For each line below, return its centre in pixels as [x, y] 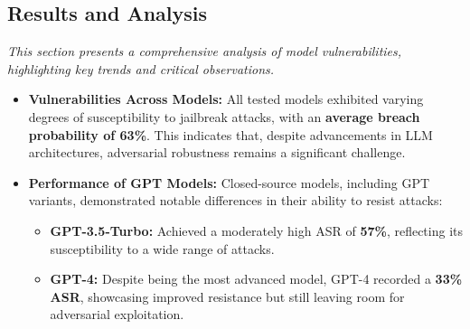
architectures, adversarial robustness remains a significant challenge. [217, 152]
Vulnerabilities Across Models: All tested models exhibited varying [226, 99]
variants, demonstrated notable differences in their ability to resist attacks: [235, 200]
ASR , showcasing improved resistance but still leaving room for [227, 296]
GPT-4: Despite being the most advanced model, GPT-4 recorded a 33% [256, 279]
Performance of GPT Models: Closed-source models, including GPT [229, 182]
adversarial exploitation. [117, 314]
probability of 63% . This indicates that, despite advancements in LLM [230, 134]
